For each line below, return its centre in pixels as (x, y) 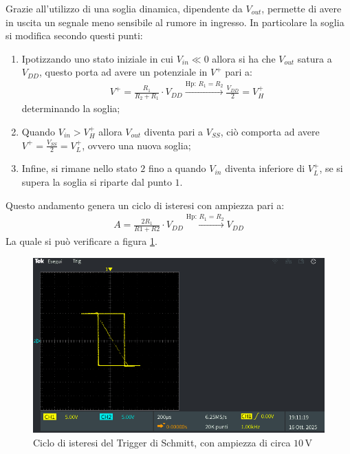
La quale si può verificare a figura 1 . (81, 241)
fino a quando (177, 168)
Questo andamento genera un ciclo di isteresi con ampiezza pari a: (145, 205)
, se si (331, 168)
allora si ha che (244, 58)
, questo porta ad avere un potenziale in (123, 72)
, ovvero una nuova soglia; (136, 145)
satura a (315, 58)
